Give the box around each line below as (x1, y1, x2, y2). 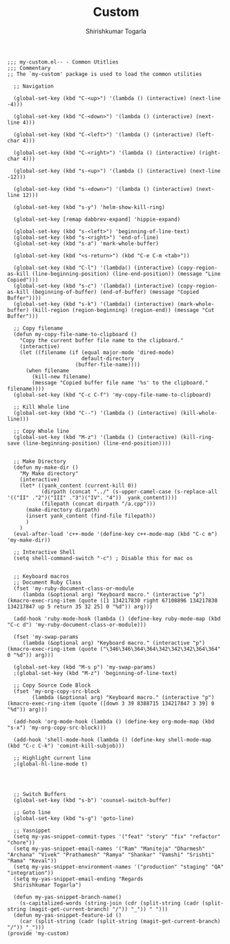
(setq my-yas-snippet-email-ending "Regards (13, 876, 144, 882)
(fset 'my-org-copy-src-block (13, 687, 100, 695)
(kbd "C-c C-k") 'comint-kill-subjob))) (7, 742, 126, 749)
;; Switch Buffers (13, 790, 67, 797)
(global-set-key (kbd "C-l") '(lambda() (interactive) (13, 264, 175, 271)
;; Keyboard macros (13, 573, 70, 580)
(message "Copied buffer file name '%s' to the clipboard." (32, 379, 209, 386)
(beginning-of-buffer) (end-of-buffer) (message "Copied (32, 288, 199, 295)
